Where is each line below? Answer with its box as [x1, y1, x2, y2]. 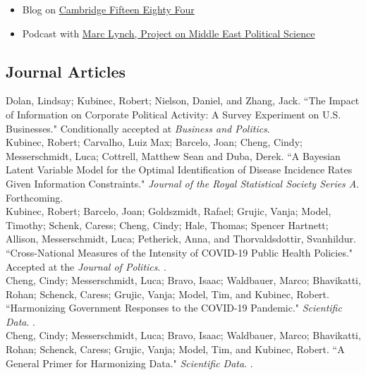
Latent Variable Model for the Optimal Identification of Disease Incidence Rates [6, 162, 353, 177]
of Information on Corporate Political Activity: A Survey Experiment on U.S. [6, 106, 341, 121]
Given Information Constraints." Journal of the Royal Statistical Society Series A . [6, 176, 360, 190]
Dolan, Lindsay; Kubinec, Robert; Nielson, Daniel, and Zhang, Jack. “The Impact [6, 93, 360, 108]
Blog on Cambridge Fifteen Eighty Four [22, 2, 195, 16]
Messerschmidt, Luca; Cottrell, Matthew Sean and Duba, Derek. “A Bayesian [6, 148, 341, 163]
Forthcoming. [6, 190, 63, 204]
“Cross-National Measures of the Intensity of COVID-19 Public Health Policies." [6, 245, 353, 259]
